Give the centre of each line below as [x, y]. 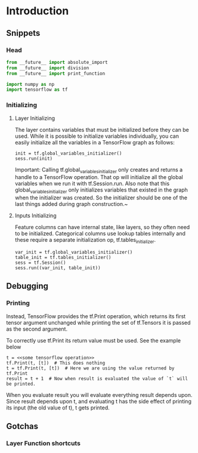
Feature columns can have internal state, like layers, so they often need [102, 227]
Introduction [38, 11]
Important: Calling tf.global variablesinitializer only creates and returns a [99, 170]
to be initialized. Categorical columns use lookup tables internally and [100, 233]
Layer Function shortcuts [43, 443]
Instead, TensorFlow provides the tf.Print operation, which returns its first [96, 316]
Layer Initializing [35, 118]
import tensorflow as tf [37, 90]
